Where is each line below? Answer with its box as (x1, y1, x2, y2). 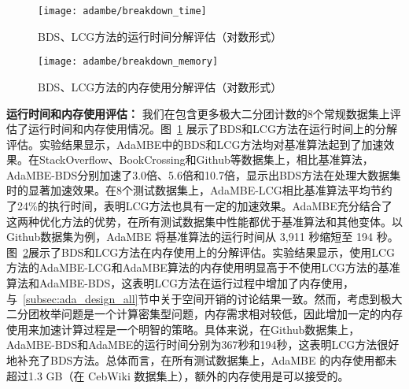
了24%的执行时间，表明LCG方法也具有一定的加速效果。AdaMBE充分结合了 (6, 198, 392, 214)
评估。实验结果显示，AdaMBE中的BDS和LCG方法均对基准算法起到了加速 (6, 135, 384, 152)
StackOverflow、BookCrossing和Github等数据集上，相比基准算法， (39, 151, 374, 168)
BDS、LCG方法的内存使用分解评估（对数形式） (38, 78, 282, 94)
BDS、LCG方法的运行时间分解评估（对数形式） (38, 28, 282, 44)
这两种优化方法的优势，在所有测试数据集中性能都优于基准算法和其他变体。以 (6, 213, 403, 229)
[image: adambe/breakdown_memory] (38, 56, 219, 68)
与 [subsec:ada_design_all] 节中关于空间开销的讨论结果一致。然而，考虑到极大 (6, 290, 403, 306)
